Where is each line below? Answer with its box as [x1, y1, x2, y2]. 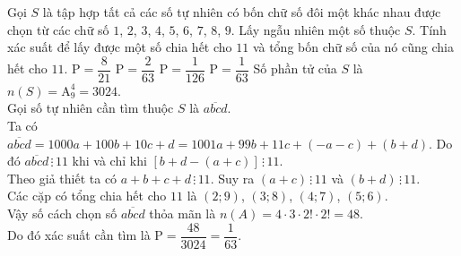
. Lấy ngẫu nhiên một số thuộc [230, 20, 401, 38]
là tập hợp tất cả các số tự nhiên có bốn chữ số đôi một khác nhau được [42, 3, 441, 21]
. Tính [412, 20, 447, 38]
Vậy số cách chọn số [7, 204, 117, 222]
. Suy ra [210, 168, 255, 187]
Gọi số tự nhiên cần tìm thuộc [7, 98, 174, 117]
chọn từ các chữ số [7, 20, 109, 38]
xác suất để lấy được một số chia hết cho [7, 38, 232, 56]
